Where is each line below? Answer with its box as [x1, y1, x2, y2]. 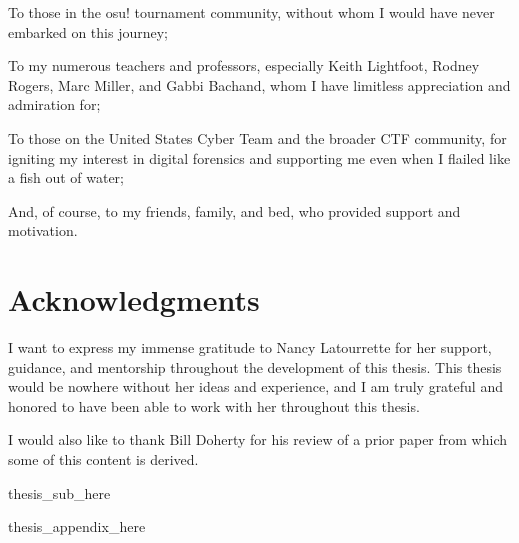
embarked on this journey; [8, 21, 169, 42]
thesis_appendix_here [8, 516, 146, 537]
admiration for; [8, 94, 101, 115]
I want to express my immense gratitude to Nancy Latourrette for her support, [8, 337, 492, 358]
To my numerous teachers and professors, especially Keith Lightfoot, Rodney [8, 55, 480, 76]
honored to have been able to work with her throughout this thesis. [8, 395, 420, 416]
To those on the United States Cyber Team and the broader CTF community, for [8, 127, 507, 148]
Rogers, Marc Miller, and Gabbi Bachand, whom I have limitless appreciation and [8, 74, 511, 95]
